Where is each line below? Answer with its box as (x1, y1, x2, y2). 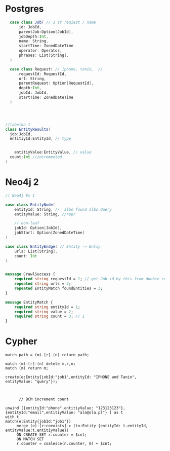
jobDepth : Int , (18, 34, 49, 39)
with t (5, 415, 19, 420)
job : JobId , (10, 131, 33, 137)
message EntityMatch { (5, 299, 53, 305)
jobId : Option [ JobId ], (14, 225, 62, 231)
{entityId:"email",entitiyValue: (5, 410, 76, 416)
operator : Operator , (18, 48, 62, 53)
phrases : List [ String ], (18, 53, 69, 58)
